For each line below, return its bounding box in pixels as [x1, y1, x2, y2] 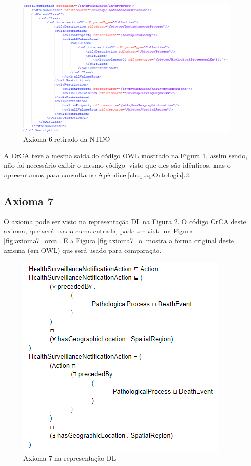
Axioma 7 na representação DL [23, 452, 116, 463]
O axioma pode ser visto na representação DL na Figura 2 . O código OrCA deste [4, 216, 246, 226]
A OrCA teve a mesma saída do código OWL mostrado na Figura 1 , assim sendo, [4, 150, 248, 160]
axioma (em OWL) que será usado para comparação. [4, 245, 161, 255]
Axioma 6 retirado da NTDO [23, 134, 110, 144]
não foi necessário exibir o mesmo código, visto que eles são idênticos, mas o [4, 160, 231, 170]
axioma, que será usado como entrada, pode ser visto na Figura [4, 226, 193, 236]
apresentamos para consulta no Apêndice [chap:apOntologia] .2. [4, 170, 191, 180]
